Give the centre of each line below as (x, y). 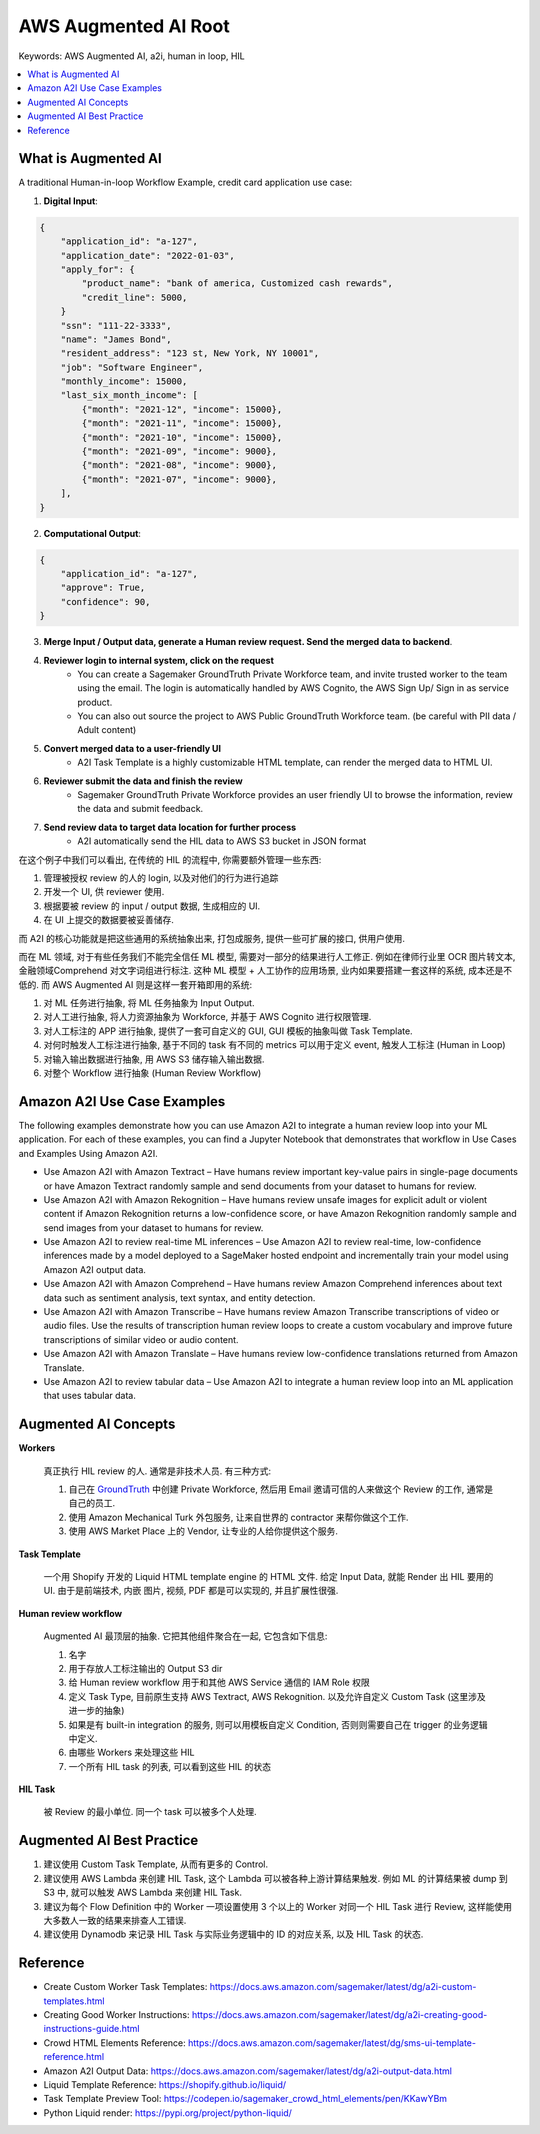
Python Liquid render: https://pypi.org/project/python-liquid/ (167, 2112)
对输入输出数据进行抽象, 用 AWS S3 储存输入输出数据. (154, 1059)
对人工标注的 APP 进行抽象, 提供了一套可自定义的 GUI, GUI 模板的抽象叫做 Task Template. (228, 1031)
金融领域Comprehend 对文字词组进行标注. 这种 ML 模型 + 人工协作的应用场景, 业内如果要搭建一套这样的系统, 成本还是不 (265, 971)
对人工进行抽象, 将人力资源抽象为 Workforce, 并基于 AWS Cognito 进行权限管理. (207, 1017)
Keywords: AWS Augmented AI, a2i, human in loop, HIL (131, 56)
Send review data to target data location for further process (170, 827)
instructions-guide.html (91, 2029)
